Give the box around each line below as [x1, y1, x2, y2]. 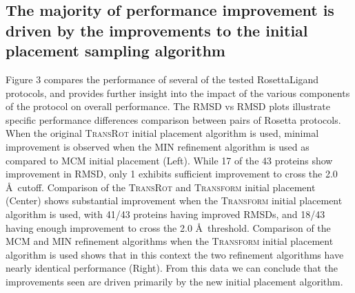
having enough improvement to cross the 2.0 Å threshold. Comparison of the [6, 220, 331, 235]
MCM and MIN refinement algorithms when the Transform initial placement [6, 234, 334, 248]
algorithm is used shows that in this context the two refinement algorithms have [6, 247, 344, 261]
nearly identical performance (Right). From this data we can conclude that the [6, 261, 338, 275]
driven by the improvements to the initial [6, 19, 308, 41]
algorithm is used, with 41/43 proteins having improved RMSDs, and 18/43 [6, 206, 325, 221]
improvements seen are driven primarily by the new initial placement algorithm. [6, 274, 343, 288]
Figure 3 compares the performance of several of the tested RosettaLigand [6, 72, 319, 86]
